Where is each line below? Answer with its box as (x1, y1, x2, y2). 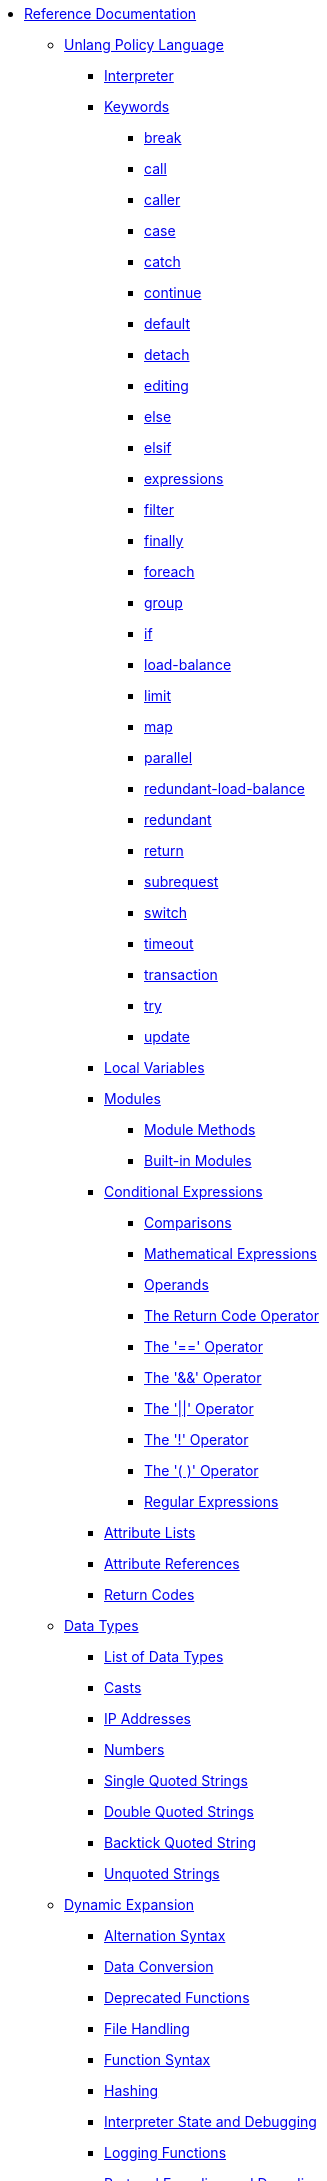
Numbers (104, 1741, 165, 1758)
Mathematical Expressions (144, 1245, 318, 1262)
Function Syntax (104, 2051, 211, 2068)
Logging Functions (104, 2144, 227, 2161)
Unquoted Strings (104, 1865, 220, 1882)
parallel (144, 749, 193, 766)
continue (144, 284, 202, 301)
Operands (144, 1276, 209, 1293)
